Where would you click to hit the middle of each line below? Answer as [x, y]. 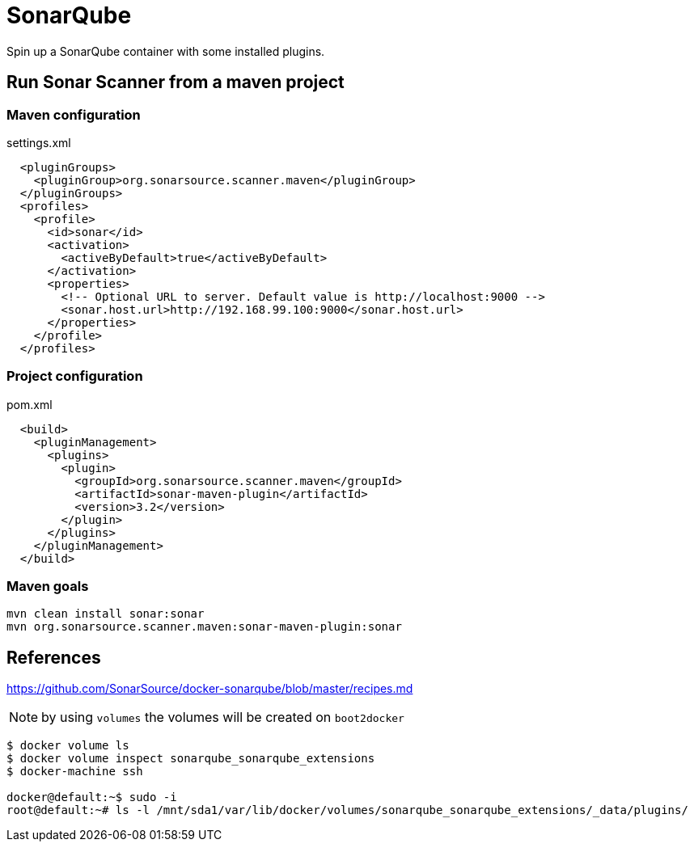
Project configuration [75, 376]
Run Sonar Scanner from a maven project [176, 82]
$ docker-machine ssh [75, 772]
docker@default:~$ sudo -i [92, 797]
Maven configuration [74, 114]
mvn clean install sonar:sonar [106, 614]
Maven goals [48, 586]
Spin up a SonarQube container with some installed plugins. [166, 51]
